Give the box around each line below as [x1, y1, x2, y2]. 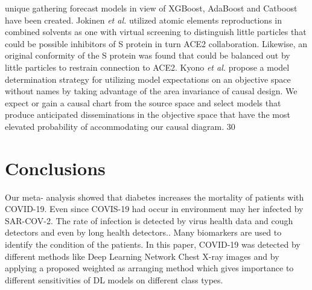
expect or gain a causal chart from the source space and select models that [5, 96, 281, 109]
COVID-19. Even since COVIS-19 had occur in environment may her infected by [5, 202, 304, 215]
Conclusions [5, 155, 106, 180]
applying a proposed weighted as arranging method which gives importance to [5, 262, 294, 274]
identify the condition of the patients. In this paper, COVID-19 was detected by [5, 238, 301, 251]
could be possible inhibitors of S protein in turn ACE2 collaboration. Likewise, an [5, 37, 308, 50]
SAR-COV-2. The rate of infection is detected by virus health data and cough [5, 214, 293, 227]
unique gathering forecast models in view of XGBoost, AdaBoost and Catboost [5, 2, 298, 14]
